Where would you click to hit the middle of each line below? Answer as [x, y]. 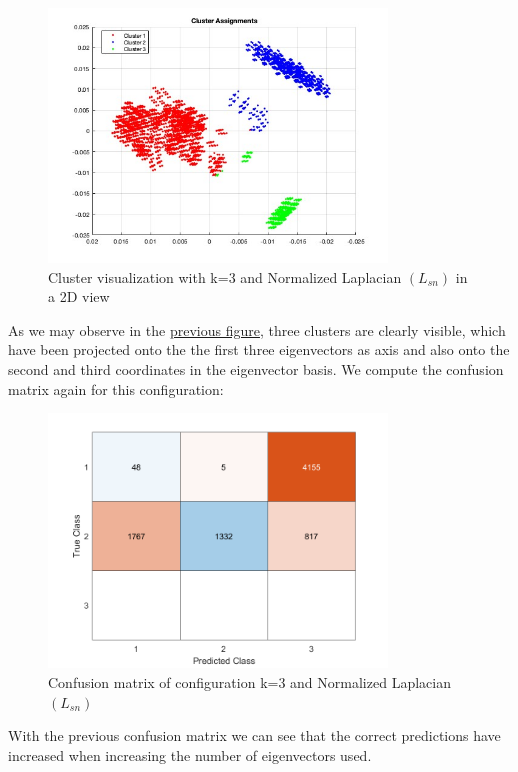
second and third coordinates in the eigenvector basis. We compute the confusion [256, 369]
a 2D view [79, 296]
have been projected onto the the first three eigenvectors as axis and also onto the [259, 349]
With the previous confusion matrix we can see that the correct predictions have [254, 735]
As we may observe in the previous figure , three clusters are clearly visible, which [257, 329]
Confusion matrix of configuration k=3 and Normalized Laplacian [249, 681]
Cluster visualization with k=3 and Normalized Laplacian [225, 276]
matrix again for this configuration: [116, 388]
